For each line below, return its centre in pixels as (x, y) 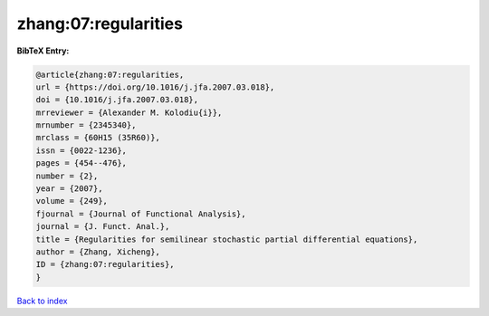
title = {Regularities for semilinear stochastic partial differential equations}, (227, 239)
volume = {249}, (72, 201)
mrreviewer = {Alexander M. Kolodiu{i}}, (129, 112)
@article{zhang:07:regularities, (110, 74)
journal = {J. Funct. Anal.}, (103, 227)
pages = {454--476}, (81, 163)
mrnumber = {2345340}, (86, 125)
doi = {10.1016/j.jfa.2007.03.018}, (117, 100)
